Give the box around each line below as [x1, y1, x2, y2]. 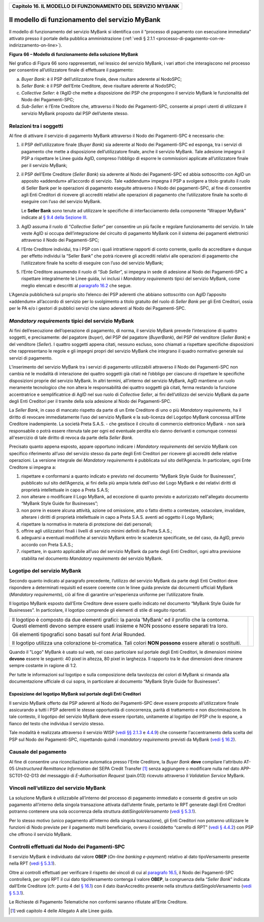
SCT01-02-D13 [9, 772, 39, 778]
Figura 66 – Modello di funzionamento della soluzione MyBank [9, 51, 138, 57]
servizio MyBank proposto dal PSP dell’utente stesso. [21, 110, 129, 116]
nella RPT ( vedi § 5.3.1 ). [9, 860, 56, 866]
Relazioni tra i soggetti [9, 122, 64, 129]
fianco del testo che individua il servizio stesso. [9, 720, 105, 726]
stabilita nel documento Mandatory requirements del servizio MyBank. [21, 555, 163, 561]
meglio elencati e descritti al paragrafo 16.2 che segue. [21, 282, 132, 288]
